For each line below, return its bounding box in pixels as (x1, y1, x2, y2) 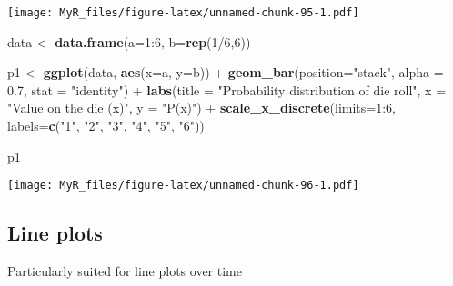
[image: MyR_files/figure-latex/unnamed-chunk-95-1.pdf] (7, 6, 359, 19)
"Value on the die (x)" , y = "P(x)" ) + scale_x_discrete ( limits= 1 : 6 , (7, 98, 396, 117)
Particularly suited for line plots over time (7, 261, 242, 281)
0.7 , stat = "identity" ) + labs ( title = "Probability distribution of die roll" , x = (7, 80, 447, 99)
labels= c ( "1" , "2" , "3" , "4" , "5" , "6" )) (7, 116, 205, 135)
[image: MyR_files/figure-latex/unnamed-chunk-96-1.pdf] (7, 179, 359, 192)
